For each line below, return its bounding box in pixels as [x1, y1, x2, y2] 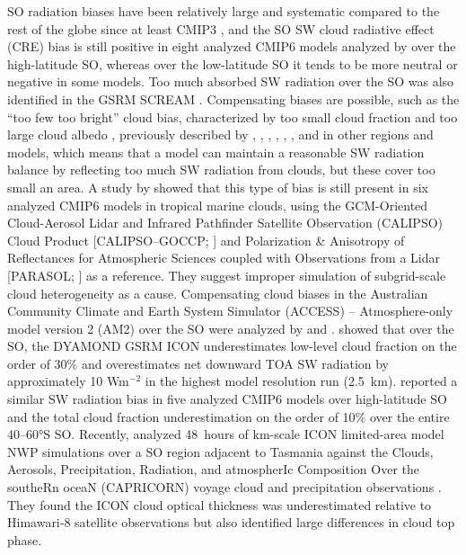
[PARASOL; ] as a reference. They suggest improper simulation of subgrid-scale [7, 265, 446, 284]
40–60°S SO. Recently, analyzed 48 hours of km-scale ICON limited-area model [7, 425, 444, 443]
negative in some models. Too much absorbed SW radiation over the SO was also [7, 72, 454, 91]
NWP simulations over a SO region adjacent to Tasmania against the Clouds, [7, 442, 434, 461]
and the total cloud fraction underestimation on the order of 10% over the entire [7, 407, 450, 425]
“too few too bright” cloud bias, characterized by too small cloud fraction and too [7, 107, 458, 126]
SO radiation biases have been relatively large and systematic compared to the [7, 2, 440, 20]
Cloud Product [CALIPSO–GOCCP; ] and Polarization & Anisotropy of [7, 230, 405, 249]
